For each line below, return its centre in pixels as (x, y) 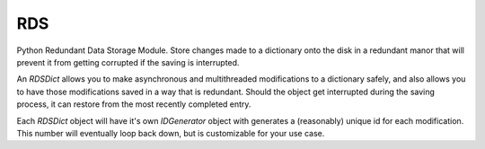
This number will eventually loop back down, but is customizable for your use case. (171, 133)
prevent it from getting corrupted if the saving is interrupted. (128, 62)
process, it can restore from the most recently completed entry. (134, 104)
